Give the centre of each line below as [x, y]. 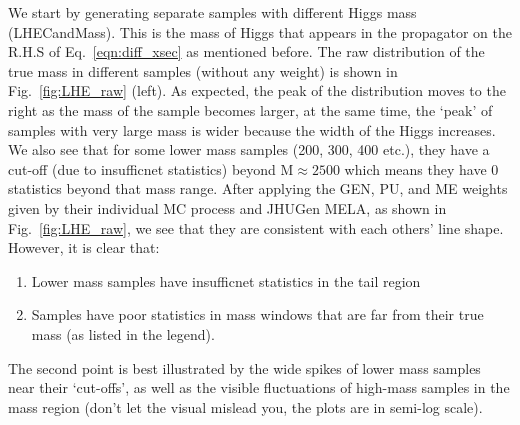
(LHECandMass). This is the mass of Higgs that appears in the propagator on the [260, 31]
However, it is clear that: [84, 247]
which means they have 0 [421, 168]
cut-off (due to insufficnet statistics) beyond [142, 168]
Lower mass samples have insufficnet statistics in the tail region [226, 280]
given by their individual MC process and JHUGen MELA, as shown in [227, 207]
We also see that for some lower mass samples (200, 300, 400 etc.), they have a [249, 149]
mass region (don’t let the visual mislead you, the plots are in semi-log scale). [245, 406]
